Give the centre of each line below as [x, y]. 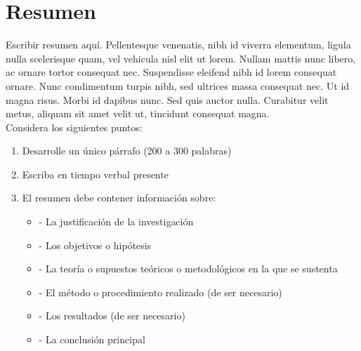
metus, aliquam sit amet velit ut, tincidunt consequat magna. [138, 113]
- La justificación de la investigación [116, 221]
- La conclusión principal [92, 339]
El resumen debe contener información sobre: [119, 198]
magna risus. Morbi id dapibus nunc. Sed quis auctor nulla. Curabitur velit [167, 99]
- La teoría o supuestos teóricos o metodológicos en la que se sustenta [188, 269]
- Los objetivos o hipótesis [95, 245]
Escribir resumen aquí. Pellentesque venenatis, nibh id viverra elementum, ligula [178, 45]
